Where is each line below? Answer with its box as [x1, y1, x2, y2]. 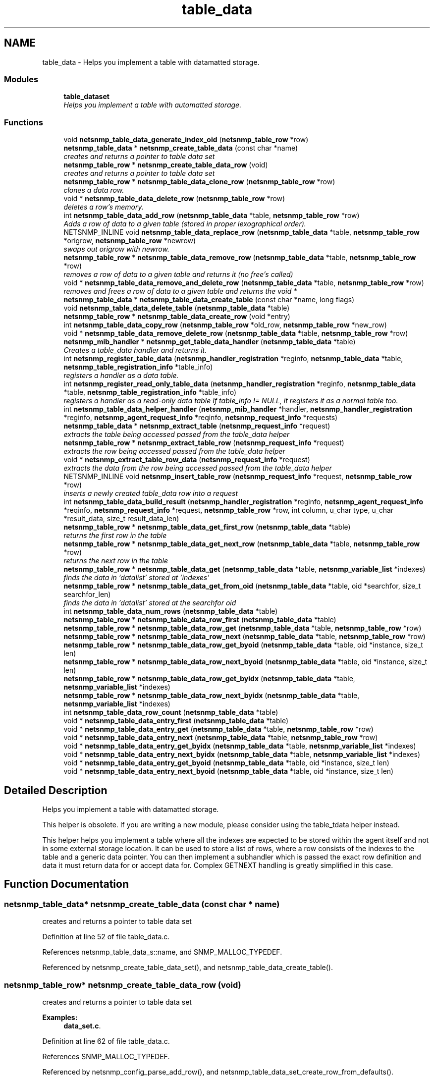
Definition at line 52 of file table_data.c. [42, 932, 170, 941]
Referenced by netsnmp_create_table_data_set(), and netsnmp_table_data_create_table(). [42, 963, 333, 972]
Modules [4, 74, 39, 84]
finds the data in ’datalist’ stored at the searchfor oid [63, 598, 236, 607]
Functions [4, 117, 43, 127]
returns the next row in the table [63, 556, 168, 565]
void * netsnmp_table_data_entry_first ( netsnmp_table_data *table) [63, 716, 288, 725]
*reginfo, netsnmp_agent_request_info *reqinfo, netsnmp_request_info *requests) [63, 413, 338, 422]
